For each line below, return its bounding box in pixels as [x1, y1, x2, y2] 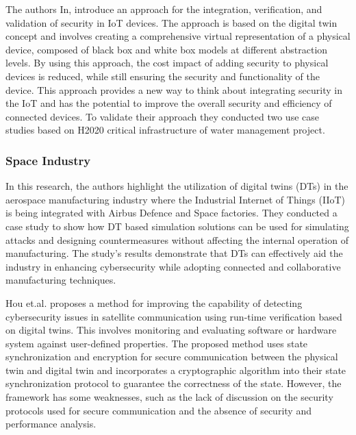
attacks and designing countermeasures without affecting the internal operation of [5, 232, 348, 247]
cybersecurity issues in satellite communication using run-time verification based [5, 309, 342, 323]
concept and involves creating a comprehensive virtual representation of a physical [5, 29, 351, 43]
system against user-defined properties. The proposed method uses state [5, 336, 308, 350]
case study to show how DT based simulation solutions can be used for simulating [5, 219, 349, 233]
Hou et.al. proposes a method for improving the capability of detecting [5, 295, 303, 310]
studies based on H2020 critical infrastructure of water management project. [5, 123, 325, 137]
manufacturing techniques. [5, 273, 116, 287]
